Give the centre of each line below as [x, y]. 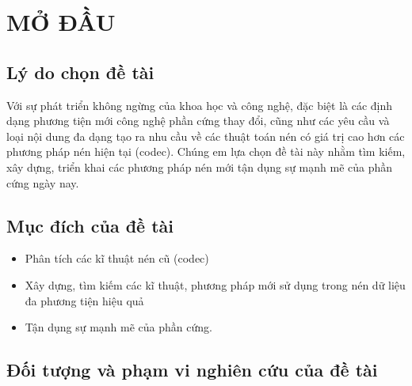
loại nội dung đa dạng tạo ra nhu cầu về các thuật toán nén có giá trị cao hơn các [206, 136]
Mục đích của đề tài [90, 225]
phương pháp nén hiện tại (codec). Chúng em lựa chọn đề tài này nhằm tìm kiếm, [206, 151]
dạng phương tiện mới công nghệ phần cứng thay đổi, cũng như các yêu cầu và [198, 121]
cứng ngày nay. [43, 182]
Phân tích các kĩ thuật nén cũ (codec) [117, 258]
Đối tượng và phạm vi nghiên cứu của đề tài [192, 370]
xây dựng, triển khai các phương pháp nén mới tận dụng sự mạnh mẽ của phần [200, 167]
